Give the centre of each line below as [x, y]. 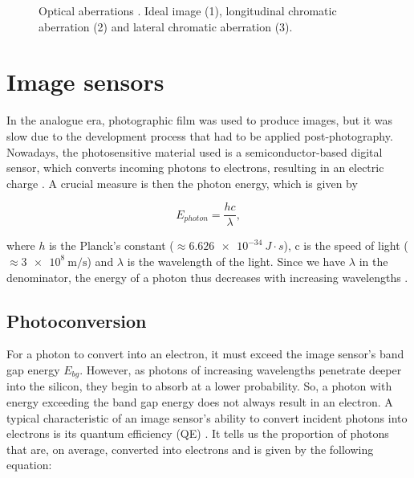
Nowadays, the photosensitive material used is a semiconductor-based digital [195, 151]
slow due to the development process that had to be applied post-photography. [200, 135]
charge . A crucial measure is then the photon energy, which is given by [182, 183]
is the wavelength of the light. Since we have [236, 261]
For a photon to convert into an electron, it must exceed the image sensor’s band [205, 354]
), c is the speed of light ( [346, 245]
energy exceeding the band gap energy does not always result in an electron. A [200, 401]
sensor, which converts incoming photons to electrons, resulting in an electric [195, 168]
